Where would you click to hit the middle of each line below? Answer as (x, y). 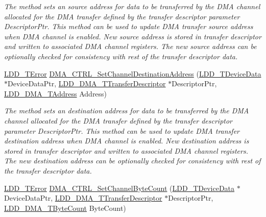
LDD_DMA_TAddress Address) (56, 93)
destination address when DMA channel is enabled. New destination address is (127, 141)
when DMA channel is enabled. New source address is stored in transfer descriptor (133, 36)
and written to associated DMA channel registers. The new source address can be (130, 46)
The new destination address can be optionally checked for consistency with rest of (132, 161)
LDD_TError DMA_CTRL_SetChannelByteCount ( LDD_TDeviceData (119, 188)
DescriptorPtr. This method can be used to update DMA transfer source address (129, 26)
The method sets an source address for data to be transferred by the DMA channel (132, 6)
